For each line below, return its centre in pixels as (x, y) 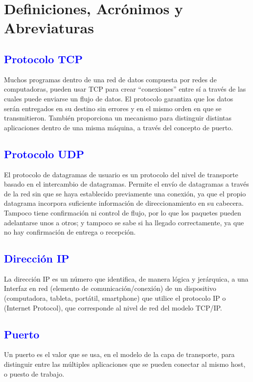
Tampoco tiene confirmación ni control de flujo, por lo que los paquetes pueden (123, 212)
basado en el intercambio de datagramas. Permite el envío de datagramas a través (126, 184)
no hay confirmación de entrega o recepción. (70, 232)
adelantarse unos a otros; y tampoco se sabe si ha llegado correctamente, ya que (124, 222)
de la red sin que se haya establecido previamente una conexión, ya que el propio (125, 193)
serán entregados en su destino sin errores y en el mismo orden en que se (113, 108)
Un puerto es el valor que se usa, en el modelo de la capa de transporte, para (119, 354)
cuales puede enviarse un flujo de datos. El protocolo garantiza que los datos (119, 98)
